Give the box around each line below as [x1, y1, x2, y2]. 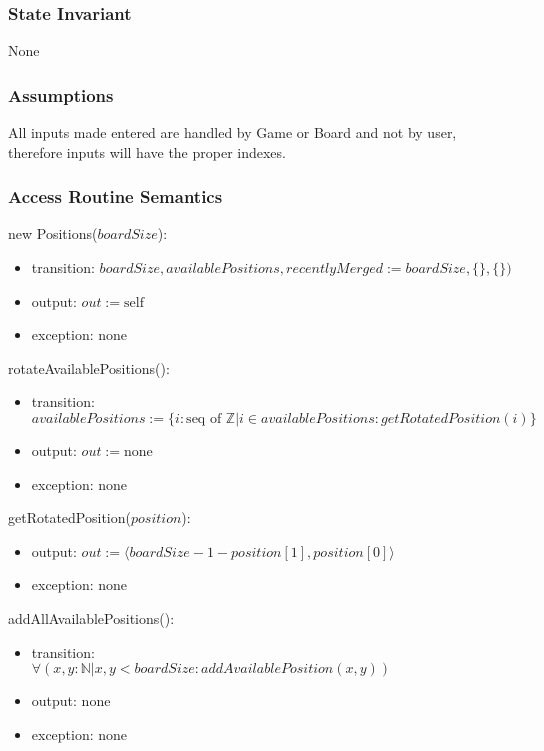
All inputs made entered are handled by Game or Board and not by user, [8, 122, 457, 143]
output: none [31, 690, 111, 711]
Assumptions [8, 82, 114, 107]
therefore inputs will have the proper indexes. [8, 141, 286, 162]
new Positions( [8, 223, 98, 244]
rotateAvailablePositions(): [8, 357, 170, 378]
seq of [186, 412, 222, 426]
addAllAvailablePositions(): [8, 607, 175, 628]
